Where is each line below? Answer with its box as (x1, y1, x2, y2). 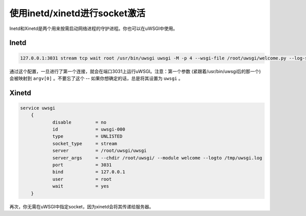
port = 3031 (52, 162, 112, 168)
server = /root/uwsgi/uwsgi (52, 148, 147, 153)
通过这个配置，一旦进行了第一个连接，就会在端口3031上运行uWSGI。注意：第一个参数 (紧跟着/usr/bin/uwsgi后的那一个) (9, 68, 261, 74)
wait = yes (52, 183, 109, 189)
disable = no (52, 119, 107, 125)
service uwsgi (20, 105, 56, 111)
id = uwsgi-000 (52, 127, 125, 132)
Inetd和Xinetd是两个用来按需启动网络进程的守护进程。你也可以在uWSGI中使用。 (9, 25, 178, 32)
